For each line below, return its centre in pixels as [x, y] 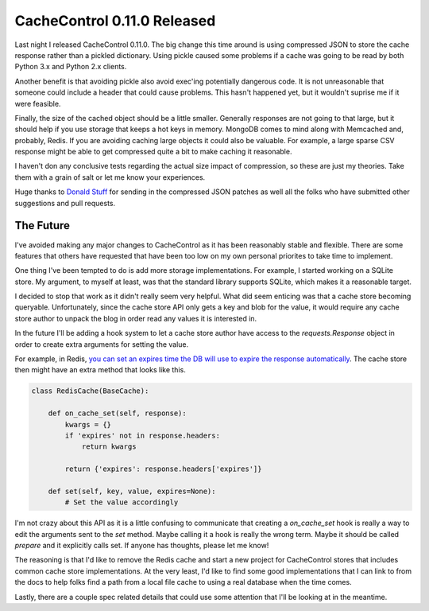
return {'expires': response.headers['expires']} [163, 469]
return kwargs [109, 447]
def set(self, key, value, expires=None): [132, 491]
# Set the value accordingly [122, 502]
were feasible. [38, 103]
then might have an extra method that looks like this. [100, 370]
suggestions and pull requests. [65, 203]
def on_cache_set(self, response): [117, 413]
